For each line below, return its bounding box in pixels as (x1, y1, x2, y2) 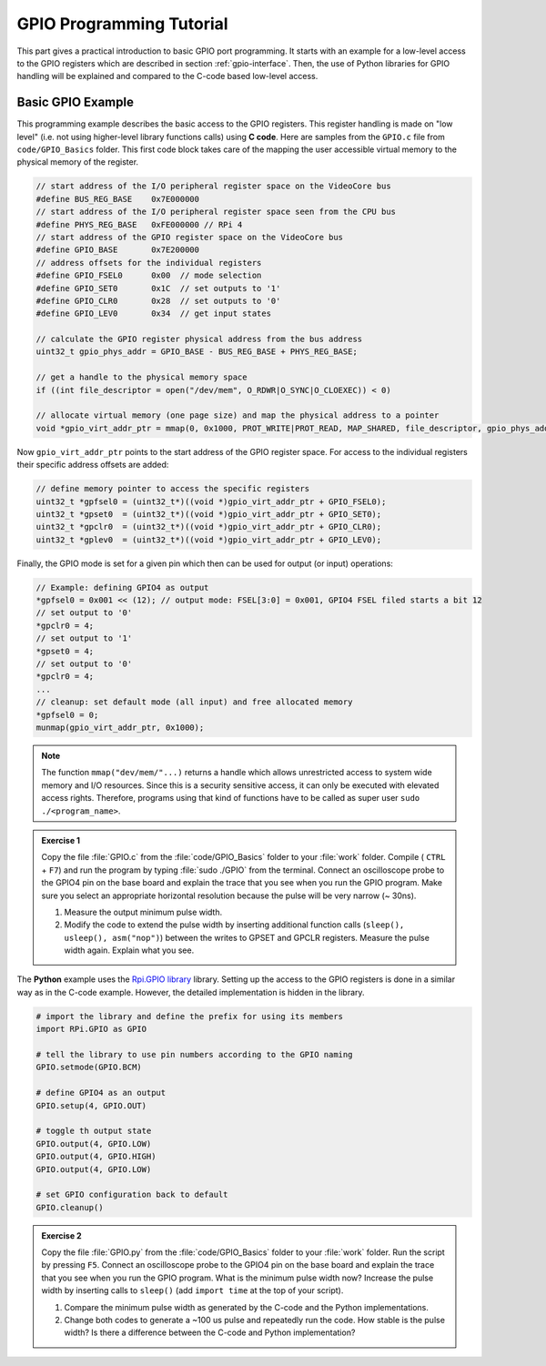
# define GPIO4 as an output (35, 1088, 167, 1098)
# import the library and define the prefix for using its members (35, 1011, 344, 1021)
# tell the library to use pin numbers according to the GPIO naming (35, 1049, 353, 1059)
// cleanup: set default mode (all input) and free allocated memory (35, 697, 353, 707)
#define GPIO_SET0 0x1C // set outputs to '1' (35, 283, 281, 293)
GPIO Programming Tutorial (16, 14, 228, 34)
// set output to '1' (35, 633, 133, 643)
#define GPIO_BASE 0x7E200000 (35, 245, 200, 255)
